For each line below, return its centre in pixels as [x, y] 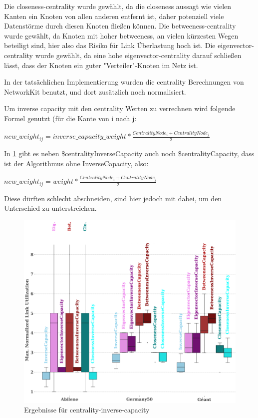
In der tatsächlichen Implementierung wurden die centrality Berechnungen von [124, 82]
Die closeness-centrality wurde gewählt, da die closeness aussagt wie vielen [118, 6]
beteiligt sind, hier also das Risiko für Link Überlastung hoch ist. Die [110, 45]
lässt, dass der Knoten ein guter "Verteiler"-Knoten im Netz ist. [101, 65]
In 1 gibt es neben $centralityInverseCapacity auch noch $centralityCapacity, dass [129, 153]
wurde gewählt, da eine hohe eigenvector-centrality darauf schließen [138, 55]
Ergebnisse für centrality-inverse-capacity [87, 410]
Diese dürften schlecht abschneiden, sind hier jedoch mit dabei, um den [113, 198]
